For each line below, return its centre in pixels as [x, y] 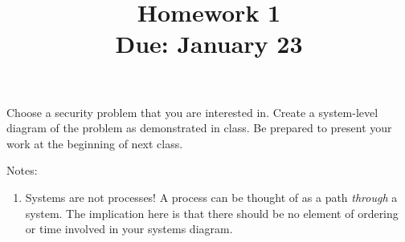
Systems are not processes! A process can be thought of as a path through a [211, 197]
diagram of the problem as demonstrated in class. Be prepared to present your [199, 128]
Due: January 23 [209, 44]
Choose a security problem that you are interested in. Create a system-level [192, 112]
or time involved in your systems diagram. [129, 229]
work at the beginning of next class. [95, 143]
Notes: [22, 170]
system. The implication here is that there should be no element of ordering [212, 213]
